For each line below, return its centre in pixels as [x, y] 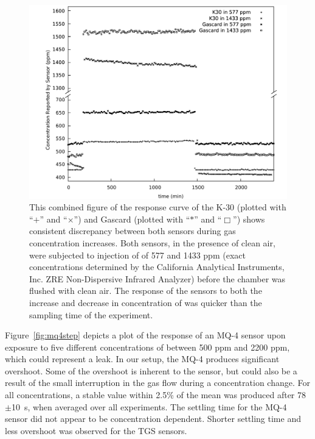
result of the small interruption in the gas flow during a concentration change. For [157, 383]
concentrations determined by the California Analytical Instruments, [157, 267]
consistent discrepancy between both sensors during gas [133, 231]
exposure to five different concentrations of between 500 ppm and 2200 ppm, [147, 347]
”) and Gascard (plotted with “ [132, 219]
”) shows [249, 219]
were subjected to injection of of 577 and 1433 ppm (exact [137, 255]
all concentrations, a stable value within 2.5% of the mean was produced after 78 [155, 395]
